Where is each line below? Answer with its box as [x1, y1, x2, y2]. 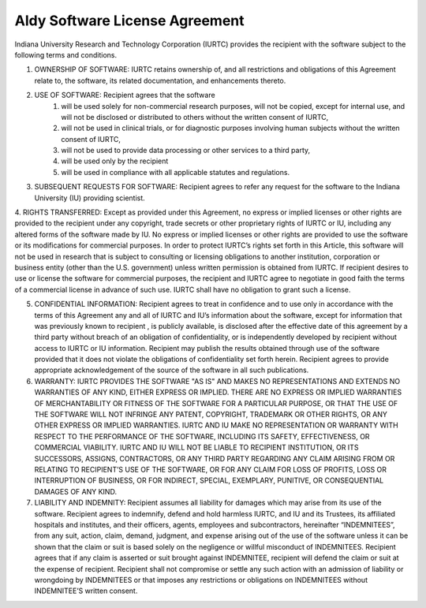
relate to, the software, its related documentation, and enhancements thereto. [34, 76, 286, 85]
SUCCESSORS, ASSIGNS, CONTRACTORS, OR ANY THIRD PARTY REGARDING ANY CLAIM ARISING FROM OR [34, 453, 395, 463]
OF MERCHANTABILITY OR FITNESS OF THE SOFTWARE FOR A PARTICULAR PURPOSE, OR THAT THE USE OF [34, 398, 398, 408]
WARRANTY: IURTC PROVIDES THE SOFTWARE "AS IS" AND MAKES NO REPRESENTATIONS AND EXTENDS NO [34, 376, 401, 386]
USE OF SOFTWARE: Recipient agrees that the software [34, 91, 216, 100]
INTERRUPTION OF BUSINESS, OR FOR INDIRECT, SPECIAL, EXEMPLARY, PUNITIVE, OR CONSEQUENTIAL [34, 476, 384, 485]
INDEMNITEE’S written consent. [34, 586, 138, 595]
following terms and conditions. [14, 50, 118, 59]
